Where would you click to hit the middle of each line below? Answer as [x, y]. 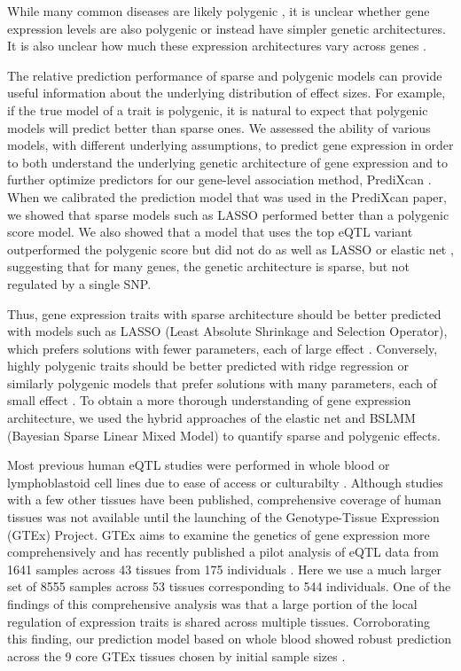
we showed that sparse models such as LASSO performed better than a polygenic [228, 214]
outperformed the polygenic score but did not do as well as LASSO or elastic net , [230, 249]
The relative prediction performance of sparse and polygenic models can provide [225, 75]
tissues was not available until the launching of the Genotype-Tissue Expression [223, 517]
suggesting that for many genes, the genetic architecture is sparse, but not [209, 266]
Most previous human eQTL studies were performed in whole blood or [199, 465]
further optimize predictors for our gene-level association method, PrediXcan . [219, 179]
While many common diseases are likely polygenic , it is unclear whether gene [219, 11]
